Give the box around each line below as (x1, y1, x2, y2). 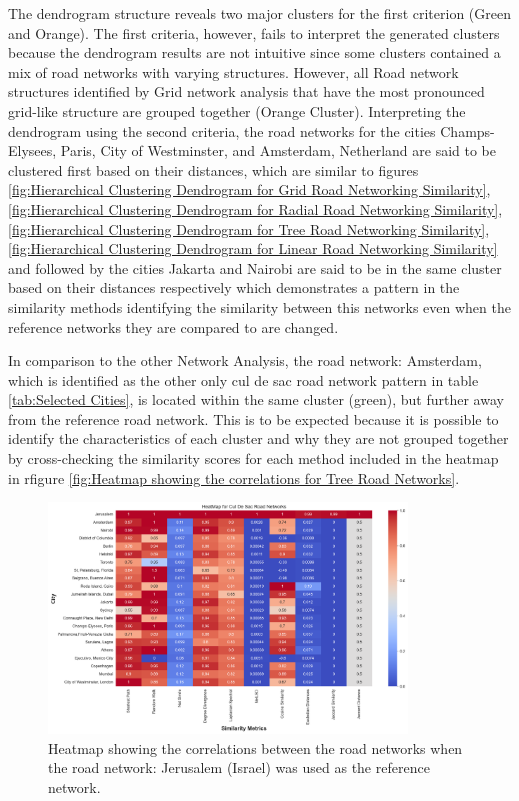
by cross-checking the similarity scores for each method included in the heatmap (8, 448, 499, 469)
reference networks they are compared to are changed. (8, 316, 339, 337)
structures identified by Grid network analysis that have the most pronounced (8, 81, 485, 102)
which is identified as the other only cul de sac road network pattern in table (8, 369, 479, 390)
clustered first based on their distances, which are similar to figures (8, 159, 419, 180)
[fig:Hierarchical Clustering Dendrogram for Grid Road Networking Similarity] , (8, 179, 491, 200)
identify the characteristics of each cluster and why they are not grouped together (8, 428, 509, 449)
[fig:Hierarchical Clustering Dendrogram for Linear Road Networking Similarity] (8, 238, 498, 259)
